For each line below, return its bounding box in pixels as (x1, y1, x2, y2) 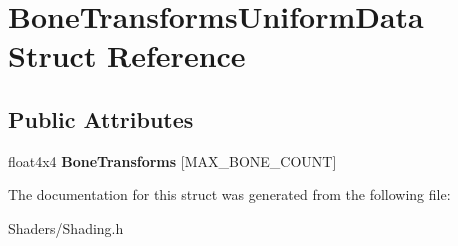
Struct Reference (8, 35, 246, 76)
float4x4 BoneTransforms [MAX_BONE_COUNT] (8, 150, 337, 171)
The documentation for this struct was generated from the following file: (8, 184, 451, 205)
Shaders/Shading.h (8, 217, 124, 238)
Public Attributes (8, 103, 194, 134)
